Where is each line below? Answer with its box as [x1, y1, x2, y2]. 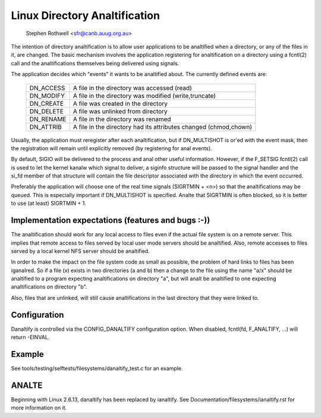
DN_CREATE [29, 99, 64, 107]
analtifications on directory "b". [11, 283, 87, 290]
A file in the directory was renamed [73, 115, 172, 123]
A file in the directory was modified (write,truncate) [73, 91, 216, 100]
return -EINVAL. [11, 334, 50, 341]
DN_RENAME [29, 115, 67, 123]
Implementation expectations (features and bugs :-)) [11, 216, 210, 226]
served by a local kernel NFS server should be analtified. [11, 247, 150, 255]
